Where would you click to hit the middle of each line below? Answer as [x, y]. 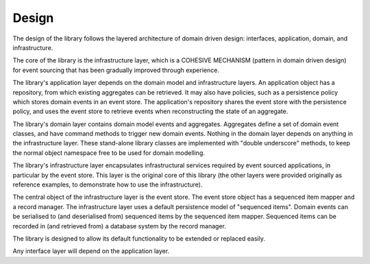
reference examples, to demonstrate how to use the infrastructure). [108, 184]
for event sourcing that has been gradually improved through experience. [116, 70]
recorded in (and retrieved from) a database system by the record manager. [119, 226]
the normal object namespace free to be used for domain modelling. [109, 153]
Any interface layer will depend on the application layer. [91, 251]
